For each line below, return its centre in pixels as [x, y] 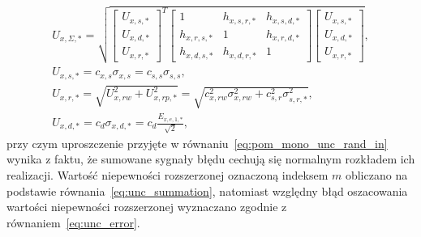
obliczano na [376, 174]
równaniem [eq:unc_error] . [73, 222]
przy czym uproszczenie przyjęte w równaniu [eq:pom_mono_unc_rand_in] [197, 143]
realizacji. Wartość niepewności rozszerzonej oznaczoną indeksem [168, 174]
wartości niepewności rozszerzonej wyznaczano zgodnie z [147, 207]
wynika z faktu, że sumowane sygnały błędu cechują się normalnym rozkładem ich [211, 159]
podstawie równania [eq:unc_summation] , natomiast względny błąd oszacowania [207, 190]
